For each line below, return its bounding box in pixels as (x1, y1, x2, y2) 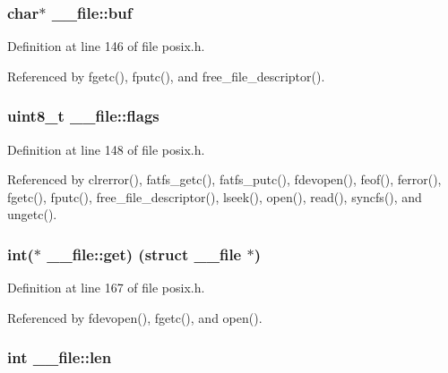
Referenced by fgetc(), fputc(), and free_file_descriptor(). (7, 66, 325, 85)
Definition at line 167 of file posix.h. (7, 278, 205, 297)
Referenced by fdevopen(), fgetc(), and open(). (7, 308, 263, 326)
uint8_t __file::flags (7, 105, 159, 127)
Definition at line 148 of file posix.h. (7, 140, 205, 158)
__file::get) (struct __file (47, 242, 242, 265)
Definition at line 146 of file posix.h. (7, 37, 205, 55)
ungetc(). (7, 205, 57, 224)
